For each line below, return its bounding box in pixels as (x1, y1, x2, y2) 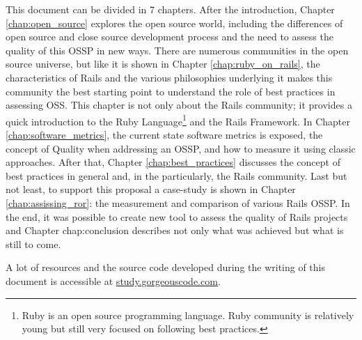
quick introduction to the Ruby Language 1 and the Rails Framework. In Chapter (6, 111, 350, 128)
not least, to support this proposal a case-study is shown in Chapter (6, 182, 296, 196)
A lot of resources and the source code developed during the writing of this (6, 260, 326, 275)
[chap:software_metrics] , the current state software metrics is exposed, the (6, 127, 323, 141)
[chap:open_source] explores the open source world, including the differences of (6, 15, 343, 30)
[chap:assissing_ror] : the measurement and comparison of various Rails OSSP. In (6, 195, 350, 210)
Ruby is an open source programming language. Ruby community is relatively (22, 307, 354, 322)
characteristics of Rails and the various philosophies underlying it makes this (6, 70, 333, 84)
